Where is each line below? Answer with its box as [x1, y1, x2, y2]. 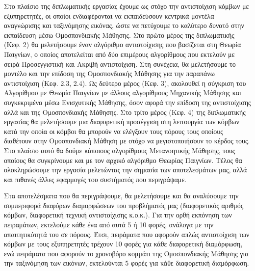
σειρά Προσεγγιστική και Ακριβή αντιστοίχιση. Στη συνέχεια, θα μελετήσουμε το [4, 58, 236, 69]
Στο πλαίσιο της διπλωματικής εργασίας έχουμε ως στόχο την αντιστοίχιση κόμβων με [4, 1, 249, 11]
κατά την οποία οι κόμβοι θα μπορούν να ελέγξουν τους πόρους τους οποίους [4, 126, 223, 136]
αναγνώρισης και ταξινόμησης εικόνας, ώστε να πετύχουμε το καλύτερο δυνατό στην [4, 20, 244, 30]
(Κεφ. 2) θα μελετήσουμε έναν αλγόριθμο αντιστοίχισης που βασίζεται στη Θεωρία [4, 39, 241, 50]
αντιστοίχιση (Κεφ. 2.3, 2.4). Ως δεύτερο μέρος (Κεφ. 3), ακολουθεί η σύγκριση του [4, 78, 246, 88]
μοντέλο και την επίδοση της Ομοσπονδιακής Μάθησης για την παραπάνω [4, 68, 215, 79]
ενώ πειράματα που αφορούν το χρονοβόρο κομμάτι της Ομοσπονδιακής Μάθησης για [4, 248, 249, 258]
